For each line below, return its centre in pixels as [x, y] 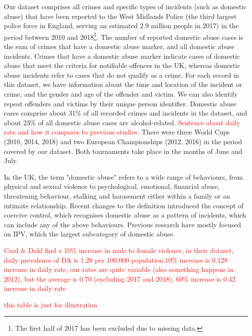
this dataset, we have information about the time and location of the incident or [123, 84]
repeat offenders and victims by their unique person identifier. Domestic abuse [120, 103]
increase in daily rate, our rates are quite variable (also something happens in [119, 269]
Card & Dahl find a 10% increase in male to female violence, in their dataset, [119, 250]
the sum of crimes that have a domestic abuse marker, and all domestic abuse [119, 46]
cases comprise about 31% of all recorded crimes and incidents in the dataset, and [126, 113]
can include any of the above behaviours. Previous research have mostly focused [123, 224]
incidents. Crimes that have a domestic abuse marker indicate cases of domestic [122, 56]
